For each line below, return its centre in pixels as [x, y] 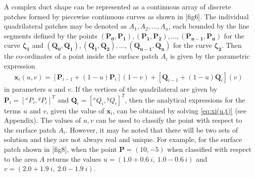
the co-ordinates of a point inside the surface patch [81, 56]
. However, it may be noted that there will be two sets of [152, 129]
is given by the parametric [210, 56]
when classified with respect [209, 149]
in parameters [25, 88]
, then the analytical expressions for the [185, 99]
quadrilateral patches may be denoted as [65, 26]
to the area [21, 159]
